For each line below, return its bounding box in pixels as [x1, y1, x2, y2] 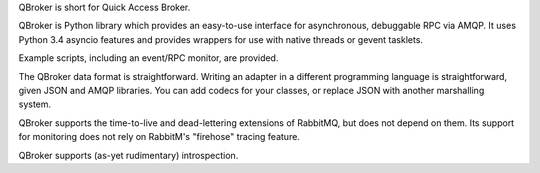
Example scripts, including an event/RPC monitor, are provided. [18, 52, 279, 64]
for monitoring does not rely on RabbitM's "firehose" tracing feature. [18, 131, 300, 143]
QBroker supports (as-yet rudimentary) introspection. [18, 149, 239, 161]
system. [18, 98, 52, 110]
